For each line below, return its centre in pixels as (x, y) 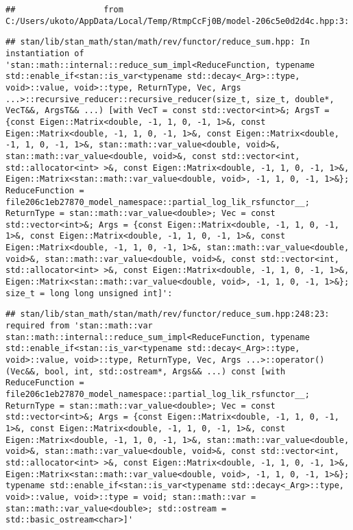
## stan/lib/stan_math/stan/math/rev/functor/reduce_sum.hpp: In (158, 42)
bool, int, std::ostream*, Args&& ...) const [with (165, 371)
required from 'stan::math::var (79, 326)
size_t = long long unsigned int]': (89, 293)
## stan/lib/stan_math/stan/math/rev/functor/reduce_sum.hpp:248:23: (168, 314)
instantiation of (45, 53)
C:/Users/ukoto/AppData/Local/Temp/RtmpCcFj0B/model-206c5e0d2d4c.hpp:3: (178, 21)
